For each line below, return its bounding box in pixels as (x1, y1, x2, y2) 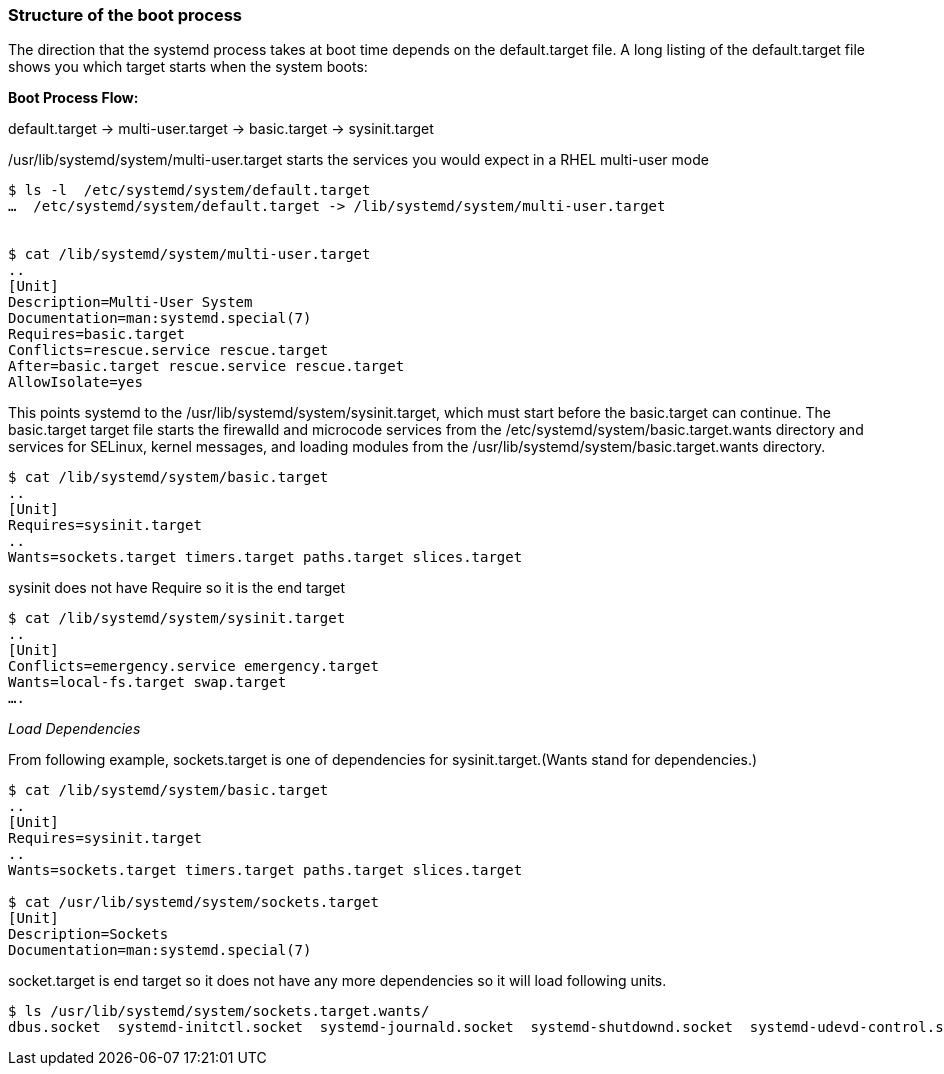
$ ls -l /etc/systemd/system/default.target (8, 182, 371, 199)
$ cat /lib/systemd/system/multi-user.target (8, 246, 371, 263)
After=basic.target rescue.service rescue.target (8, 358, 405, 375)
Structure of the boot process (8, 5, 243, 25)
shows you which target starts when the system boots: (8, 58, 368, 76)
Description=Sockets (8, 926, 169, 943)
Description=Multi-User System (8, 294, 253, 311)
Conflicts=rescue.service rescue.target (8, 342, 329, 359)
